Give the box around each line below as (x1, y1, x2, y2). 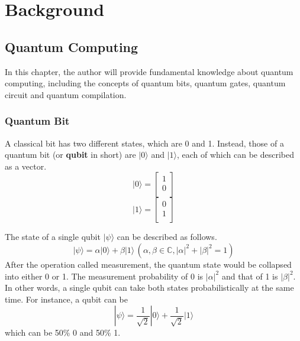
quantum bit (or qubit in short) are (5, 148, 136, 161)
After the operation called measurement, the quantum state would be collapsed (5, 258, 292, 270)
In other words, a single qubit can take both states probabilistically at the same (5, 281, 294, 294)
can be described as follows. (117, 230, 217, 243)
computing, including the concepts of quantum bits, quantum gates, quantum (5, 77, 286, 89)
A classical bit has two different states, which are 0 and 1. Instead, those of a (5, 137, 284, 149)
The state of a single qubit (5, 230, 101, 243)
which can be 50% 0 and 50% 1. (5, 326, 121, 339)
